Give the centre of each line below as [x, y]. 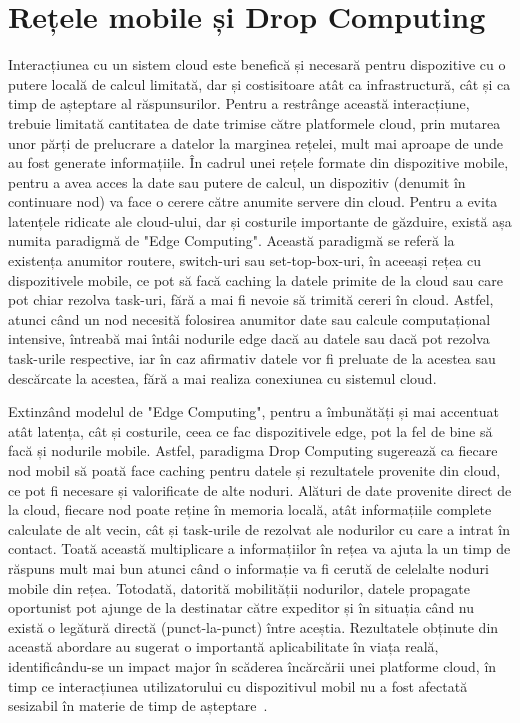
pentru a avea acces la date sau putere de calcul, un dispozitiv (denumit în [237, 181]
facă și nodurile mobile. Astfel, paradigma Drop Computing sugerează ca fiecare [253, 450]
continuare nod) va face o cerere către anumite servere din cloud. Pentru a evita [253, 201]
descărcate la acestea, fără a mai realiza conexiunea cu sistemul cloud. [222, 377]
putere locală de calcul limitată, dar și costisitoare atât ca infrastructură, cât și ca [259, 83]
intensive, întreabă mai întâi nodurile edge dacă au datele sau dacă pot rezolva [249, 338]
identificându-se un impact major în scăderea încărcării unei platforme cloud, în [252, 665]
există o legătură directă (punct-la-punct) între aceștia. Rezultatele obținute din [253, 626]
